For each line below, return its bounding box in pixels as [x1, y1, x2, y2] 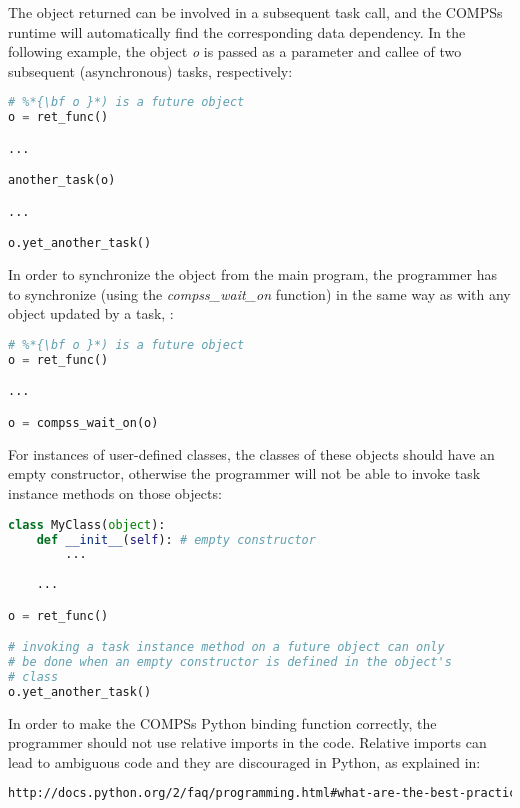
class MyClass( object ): [8, 517, 166, 532]
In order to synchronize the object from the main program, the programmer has [8, 264, 497, 285]
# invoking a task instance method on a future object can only [8, 640, 445, 655]
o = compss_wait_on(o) [8, 415, 159, 430]
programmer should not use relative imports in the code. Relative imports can [8, 732, 487, 753]
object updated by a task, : [8, 303, 174, 324]
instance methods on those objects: [8, 483, 222, 504]
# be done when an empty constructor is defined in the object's [8, 655, 452, 670]
